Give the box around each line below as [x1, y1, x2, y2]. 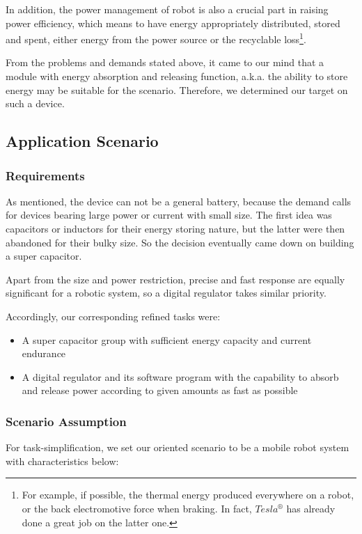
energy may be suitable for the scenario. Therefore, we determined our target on [6, 82, 348, 97]
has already [286, 501, 336, 515]
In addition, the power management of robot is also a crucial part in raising [6, 2, 329, 16]
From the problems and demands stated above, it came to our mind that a [6, 55, 324, 70]
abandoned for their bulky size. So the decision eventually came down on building [6, 235, 354, 249]
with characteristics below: [6, 453, 119, 468]
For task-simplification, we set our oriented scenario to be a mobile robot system [6, 440, 349, 455]
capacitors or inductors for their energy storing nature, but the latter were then [6, 221, 345, 235]
